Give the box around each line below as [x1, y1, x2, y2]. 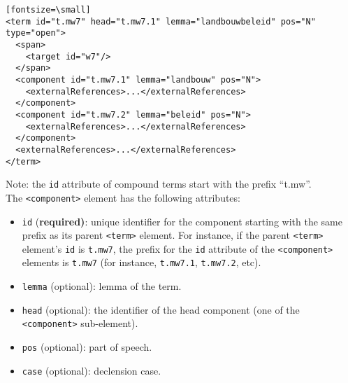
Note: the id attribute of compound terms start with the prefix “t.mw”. [6, 176, 312, 191]
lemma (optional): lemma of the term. [22, 279, 182, 293]
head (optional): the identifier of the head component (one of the [22, 302, 300, 316]
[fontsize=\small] [6, 5, 91, 15]
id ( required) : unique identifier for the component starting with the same [22, 214, 342, 228]
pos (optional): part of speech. [22, 340, 152, 354]
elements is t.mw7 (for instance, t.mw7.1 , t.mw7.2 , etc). [22, 255, 261, 270]
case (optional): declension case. [22, 363, 161, 377]
